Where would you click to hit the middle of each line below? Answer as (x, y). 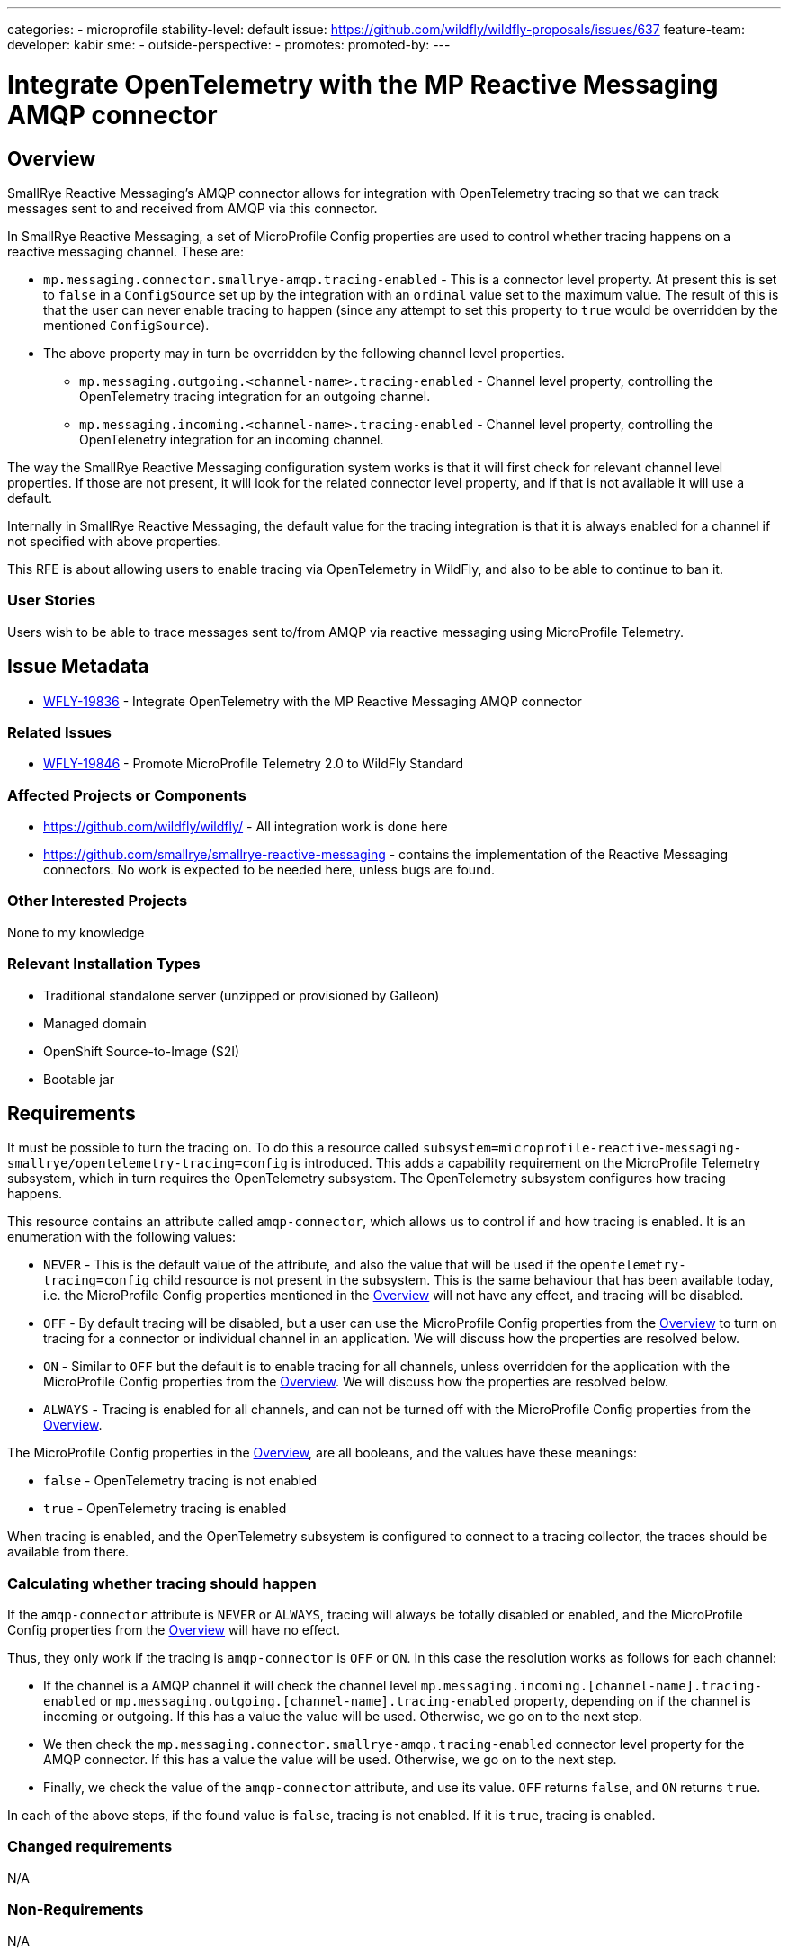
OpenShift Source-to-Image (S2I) (142, 1051)
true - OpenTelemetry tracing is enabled (165, 1509)
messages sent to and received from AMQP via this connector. (193, 208)
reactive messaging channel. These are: (125, 251)
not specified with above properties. (114, 541)
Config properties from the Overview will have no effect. (174, 1630)
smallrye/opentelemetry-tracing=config (148, 1164)
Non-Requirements (76, 1910)
